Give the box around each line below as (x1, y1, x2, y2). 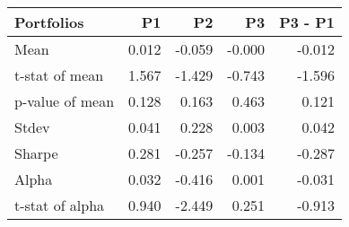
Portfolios (14, 12, 84, 32)
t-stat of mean (14, 65, 104, 85)
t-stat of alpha (14, 195, 105, 215)
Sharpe (14, 143, 58, 163)
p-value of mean (14, 91, 115, 111)
